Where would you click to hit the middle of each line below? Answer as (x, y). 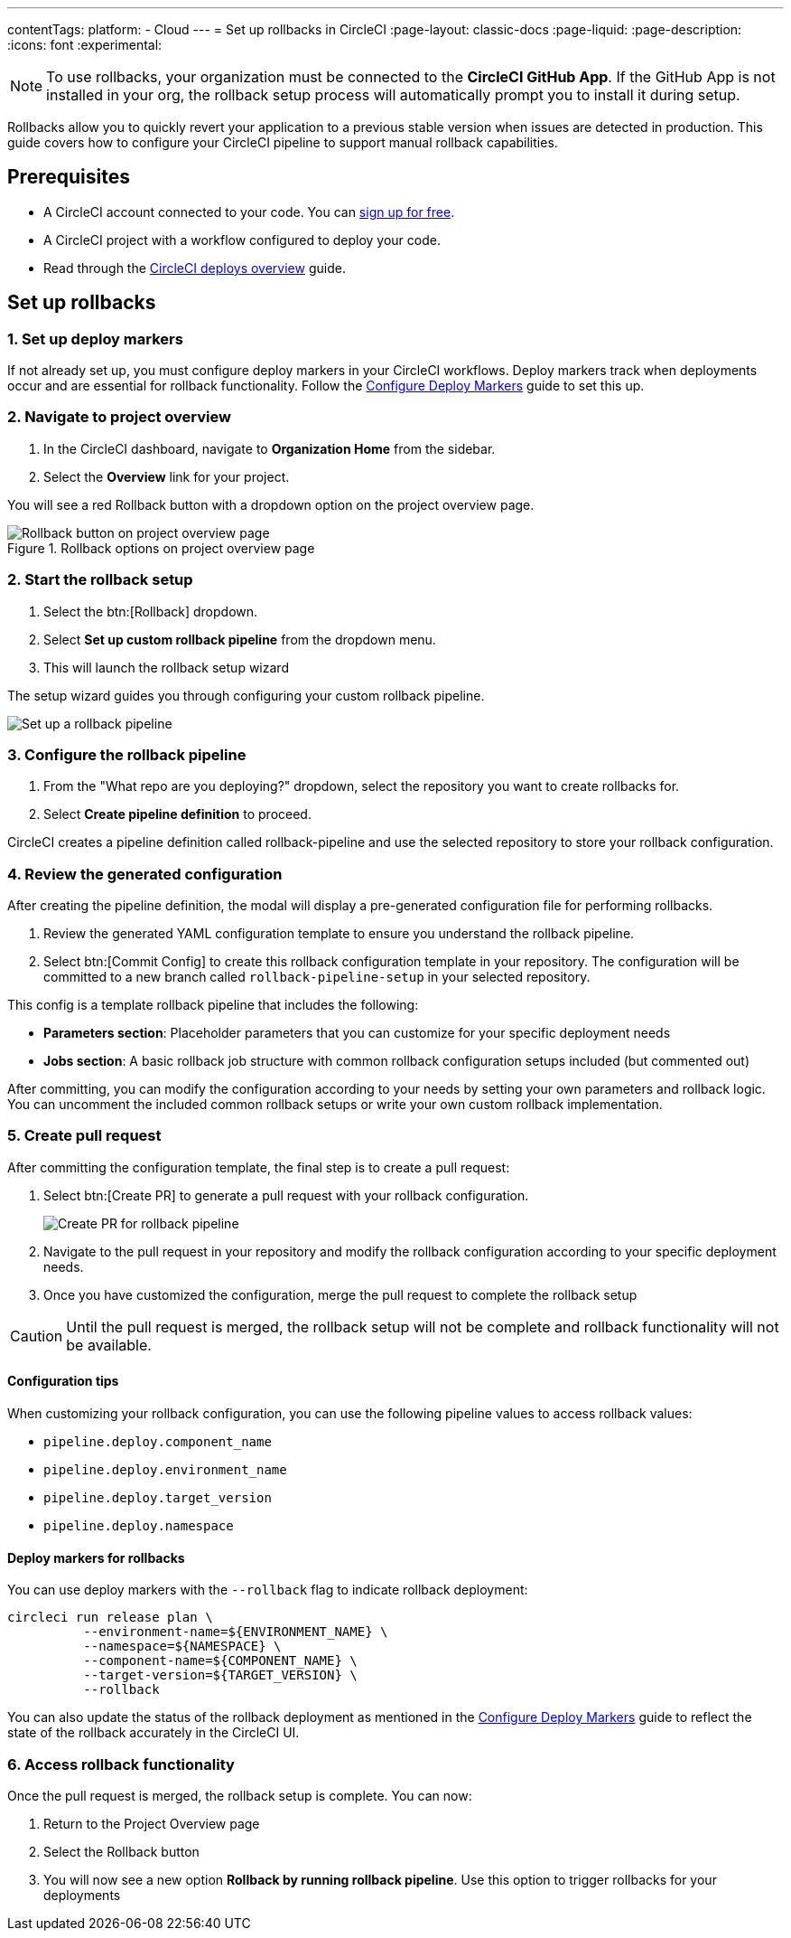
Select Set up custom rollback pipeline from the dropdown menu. (240, 639)
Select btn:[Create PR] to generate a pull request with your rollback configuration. (286, 1195)
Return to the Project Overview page (152, 1824)
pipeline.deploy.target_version (158, 1498)
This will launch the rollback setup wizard (166, 667)
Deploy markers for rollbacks (96, 1557)
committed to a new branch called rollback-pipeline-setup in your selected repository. (317, 977)
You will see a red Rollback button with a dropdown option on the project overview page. (271, 504)
